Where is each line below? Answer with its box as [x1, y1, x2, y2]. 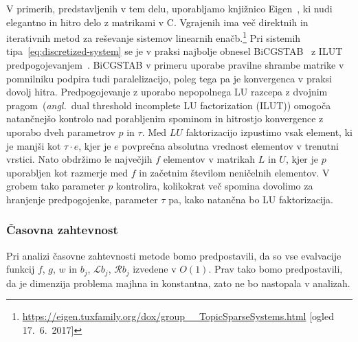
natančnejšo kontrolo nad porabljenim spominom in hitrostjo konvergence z [6, 111, 324, 126]
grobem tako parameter [6, 179, 105, 193]
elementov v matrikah [163, 152, 256, 166]
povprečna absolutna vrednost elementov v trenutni [122, 138, 339, 152]
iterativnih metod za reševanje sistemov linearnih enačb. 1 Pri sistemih [6, 29, 301, 45]
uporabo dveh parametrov [6, 125, 115, 139]
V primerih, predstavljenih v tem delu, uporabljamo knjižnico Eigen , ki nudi [6, 1, 333, 15]
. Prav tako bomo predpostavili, [208, 262, 343, 276]
